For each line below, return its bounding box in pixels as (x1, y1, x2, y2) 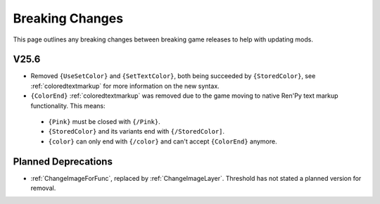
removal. (30, 184, 56, 193)
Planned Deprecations (13, 155, 113, 167)
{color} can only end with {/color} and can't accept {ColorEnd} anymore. (48, 137, 277, 146)
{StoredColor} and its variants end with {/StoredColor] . (48, 127, 225, 136)
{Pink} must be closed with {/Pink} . (48, 117, 161, 126)
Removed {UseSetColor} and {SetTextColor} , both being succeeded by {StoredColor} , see (30, 72, 316, 80)
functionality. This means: (30, 101, 106, 110)
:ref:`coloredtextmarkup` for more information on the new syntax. (30, 82, 220, 90)
